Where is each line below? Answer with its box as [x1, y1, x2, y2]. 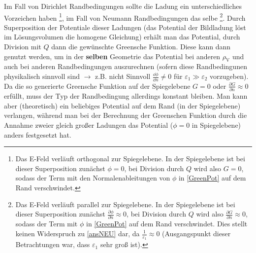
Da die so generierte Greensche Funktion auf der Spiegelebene [4, 80, 191, 91]
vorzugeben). [210, 71, 249, 81]
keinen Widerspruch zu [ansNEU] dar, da [15, 228, 140, 238]
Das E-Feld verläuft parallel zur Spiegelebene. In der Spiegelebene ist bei [15, 199, 235, 209]
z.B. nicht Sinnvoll [95, 71, 151, 81]
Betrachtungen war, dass [15, 239, 90, 250]
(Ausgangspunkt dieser [162, 228, 231, 238]
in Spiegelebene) [192, 119, 241, 130]
